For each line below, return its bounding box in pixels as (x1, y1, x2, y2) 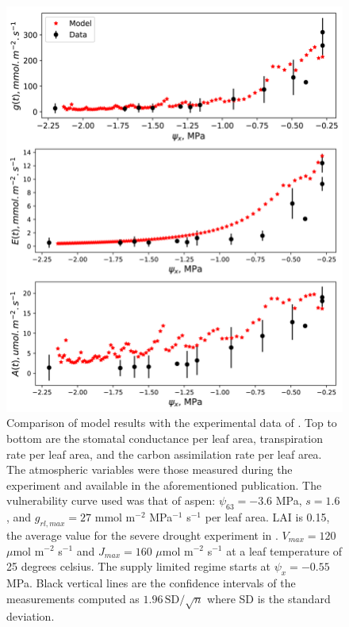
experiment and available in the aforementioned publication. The (6, 476, 322, 493)
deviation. (6, 608, 55, 625)
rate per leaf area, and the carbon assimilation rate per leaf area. (6, 445, 322, 462)
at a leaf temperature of (226, 542, 343, 559)
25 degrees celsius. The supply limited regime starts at (6, 558, 271, 575)
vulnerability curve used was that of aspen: (6, 492, 216, 509)
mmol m (94, 509, 136, 525)
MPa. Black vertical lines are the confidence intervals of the (6, 574, 296, 590)
